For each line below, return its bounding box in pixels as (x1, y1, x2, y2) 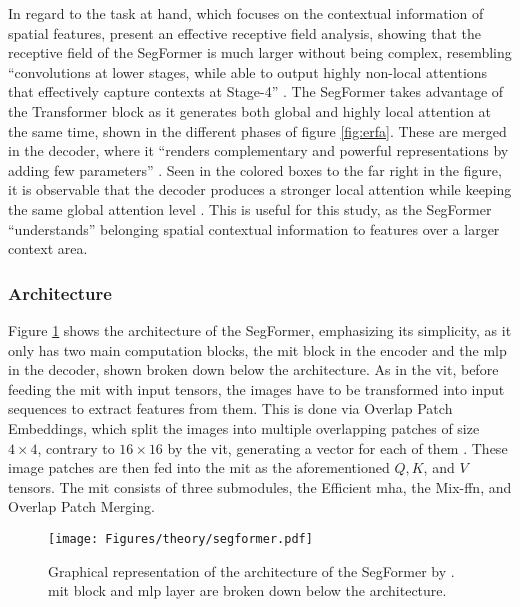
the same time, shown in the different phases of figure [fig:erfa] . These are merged (8, 120, 507, 141)
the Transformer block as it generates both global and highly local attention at (8, 100, 492, 121)
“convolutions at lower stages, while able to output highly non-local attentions (8, 61, 488, 82)
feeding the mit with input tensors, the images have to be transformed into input (8, 378, 505, 399)
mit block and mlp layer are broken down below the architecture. (48, 580, 447, 601)
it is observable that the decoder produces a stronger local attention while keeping (8, 179, 512, 200)
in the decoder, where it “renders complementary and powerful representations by (8, 140, 509, 161)
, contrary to (37, 437, 115, 458)
